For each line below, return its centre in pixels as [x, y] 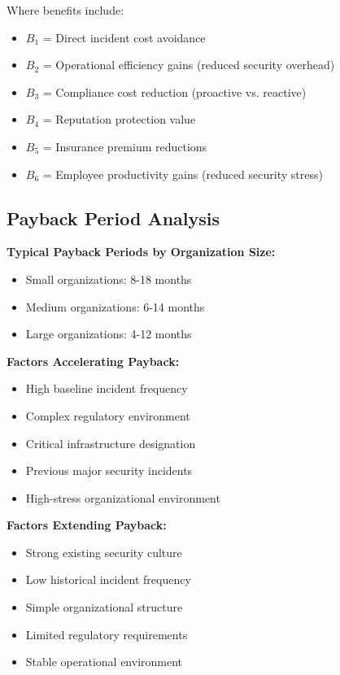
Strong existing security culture [104, 552]
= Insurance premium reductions [125, 146]
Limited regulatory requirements [107, 634]
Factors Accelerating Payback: [93, 361]
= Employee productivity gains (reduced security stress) [183, 174]
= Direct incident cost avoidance [124, 37]
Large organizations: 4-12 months [109, 334]
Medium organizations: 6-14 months [115, 306]
